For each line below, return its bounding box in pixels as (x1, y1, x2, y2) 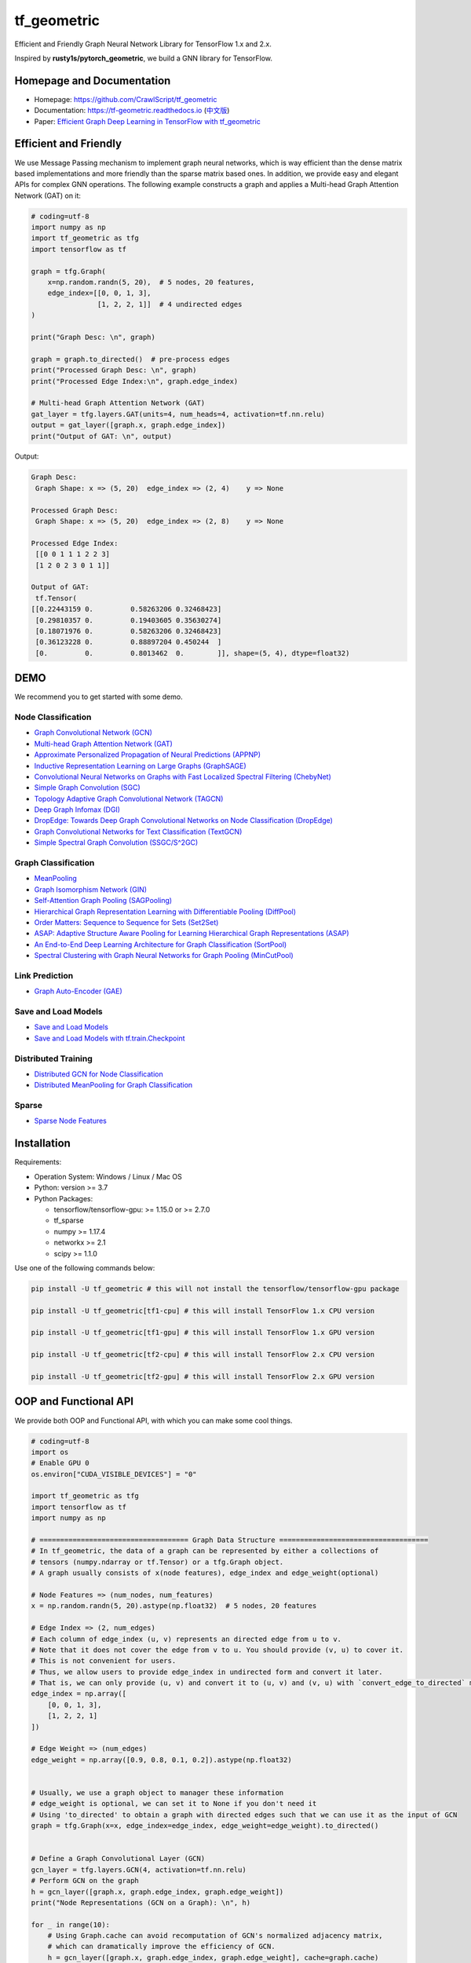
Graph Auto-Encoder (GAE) (34, 986, 123, 996)
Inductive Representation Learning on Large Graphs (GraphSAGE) (34, 761, 246, 770)
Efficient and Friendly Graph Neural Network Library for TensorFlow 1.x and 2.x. (14, 39, 272, 49)
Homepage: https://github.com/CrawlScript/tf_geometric (34, 94, 217, 104)
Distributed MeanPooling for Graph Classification (34, 1080, 193, 1090)
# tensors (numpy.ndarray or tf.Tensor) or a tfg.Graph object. (31, 1557, 284, 1566)
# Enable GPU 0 (31, 1459, 89, 1468)
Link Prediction (14, 970, 74, 981)
